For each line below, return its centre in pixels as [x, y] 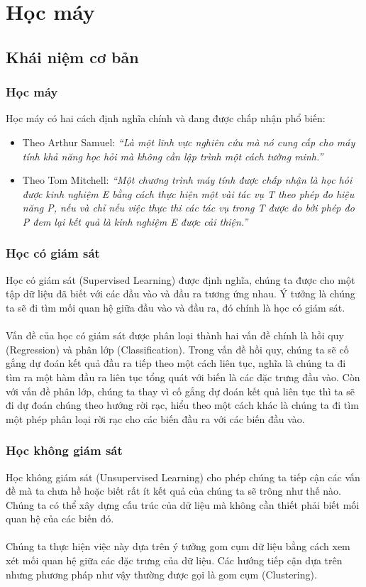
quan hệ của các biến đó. [60, 519]
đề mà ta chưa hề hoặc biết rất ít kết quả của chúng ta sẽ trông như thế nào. [174, 491]
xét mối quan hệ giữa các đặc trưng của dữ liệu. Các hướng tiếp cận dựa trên [174, 560]
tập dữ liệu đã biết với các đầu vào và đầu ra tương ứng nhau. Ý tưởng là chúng [181, 293]
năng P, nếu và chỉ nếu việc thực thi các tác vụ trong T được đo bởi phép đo [188, 208]
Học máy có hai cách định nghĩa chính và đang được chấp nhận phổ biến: [166, 118]
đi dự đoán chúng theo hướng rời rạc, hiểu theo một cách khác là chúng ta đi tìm [182, 405]
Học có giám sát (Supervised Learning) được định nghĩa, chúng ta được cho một [181, 279]
